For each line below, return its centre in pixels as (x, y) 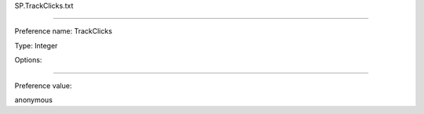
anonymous (33, 100)
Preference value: (43, 85)
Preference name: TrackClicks (64, 31)
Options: (28, 60)
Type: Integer (36, 45)
